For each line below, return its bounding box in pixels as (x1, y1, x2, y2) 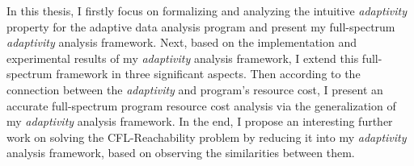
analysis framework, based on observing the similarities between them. (6, 144, 355, 161)
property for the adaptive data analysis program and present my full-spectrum (6, 18, 395, 35)
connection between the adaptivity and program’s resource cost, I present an (6, 81, 383, 98)
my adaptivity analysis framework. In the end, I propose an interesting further (6, 113, 393, 130)
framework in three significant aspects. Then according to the (56, 65, 361, 82)
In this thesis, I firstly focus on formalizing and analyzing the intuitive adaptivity (6, 2, 408, 19)
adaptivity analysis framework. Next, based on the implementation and (6, 34, 357, 51)
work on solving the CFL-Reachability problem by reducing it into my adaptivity (6, 128, 407, 145)
